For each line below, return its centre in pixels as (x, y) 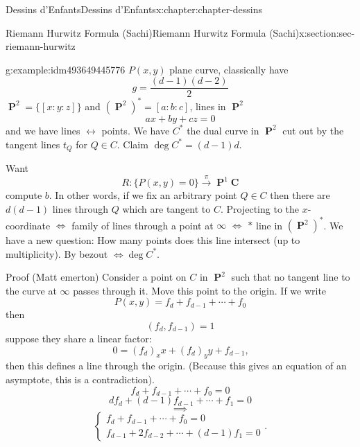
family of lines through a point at (143, 225)
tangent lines (33, 144)
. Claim (132, 144)
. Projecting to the (259, 208)
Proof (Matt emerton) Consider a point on (96, 277)
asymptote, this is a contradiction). (80, 379)
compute (24, 195)
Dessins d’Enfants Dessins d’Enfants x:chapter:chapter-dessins (134, 9)
